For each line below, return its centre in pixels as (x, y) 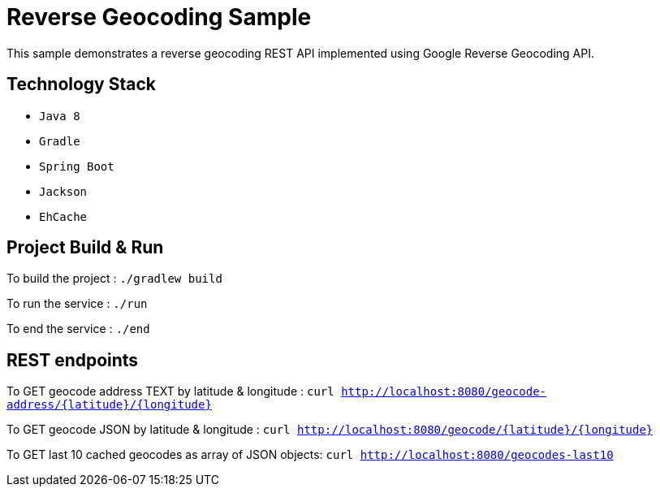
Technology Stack (81, 84)
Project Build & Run (85, 248)
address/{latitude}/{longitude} (109, 405)
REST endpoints (73, 360)
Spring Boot (77, 166)
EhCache (63, 216)
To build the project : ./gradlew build (114, 279)
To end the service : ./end (78, 329)
